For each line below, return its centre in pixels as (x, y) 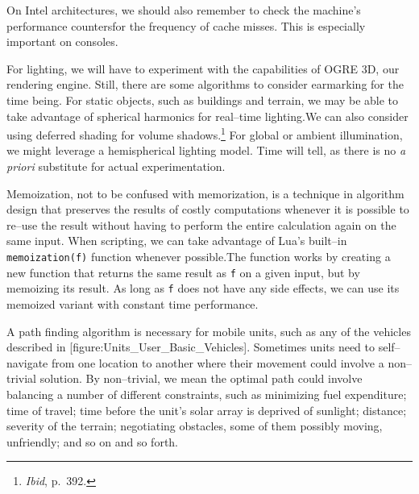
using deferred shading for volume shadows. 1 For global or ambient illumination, (205, 133)
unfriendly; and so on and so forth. (93, 441)
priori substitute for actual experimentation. (116, 166)
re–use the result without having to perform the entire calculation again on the (201, 224)
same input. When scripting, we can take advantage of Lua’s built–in (177, 241)
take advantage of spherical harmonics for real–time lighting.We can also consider (207, 116)
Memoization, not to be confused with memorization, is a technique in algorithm (205, 193)
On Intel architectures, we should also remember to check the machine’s (184, 10)
